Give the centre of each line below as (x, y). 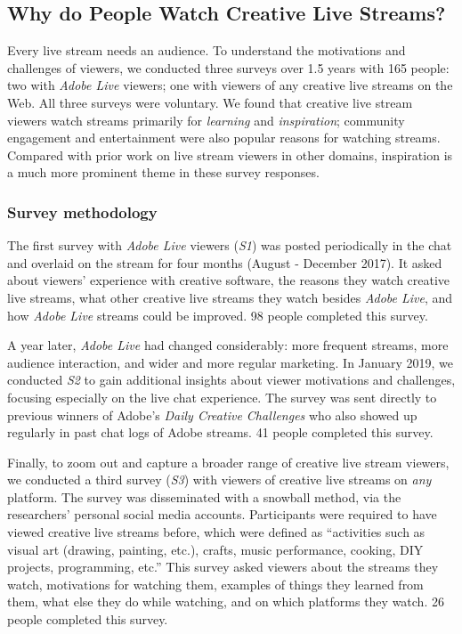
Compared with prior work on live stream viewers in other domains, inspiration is (230, 154)
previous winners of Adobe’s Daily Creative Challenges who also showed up (212, 415)
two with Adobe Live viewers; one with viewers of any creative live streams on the (230, 85)
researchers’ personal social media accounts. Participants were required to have (222, 514)
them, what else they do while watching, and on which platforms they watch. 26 (226, 601)
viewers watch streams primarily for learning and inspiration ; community (206, 120)
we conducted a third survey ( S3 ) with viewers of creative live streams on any (219, 480)
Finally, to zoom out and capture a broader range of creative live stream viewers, (228, 462)
